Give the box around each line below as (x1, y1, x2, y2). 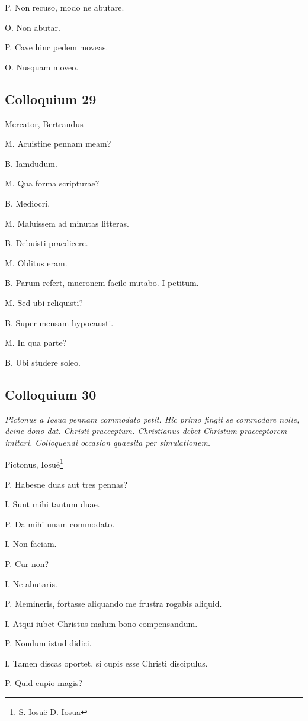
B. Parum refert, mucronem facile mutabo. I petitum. (5, 276, 199, 289)
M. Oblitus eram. (5, 256, 68, 269)
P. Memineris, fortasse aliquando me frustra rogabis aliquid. (5, 597, 222, 610)
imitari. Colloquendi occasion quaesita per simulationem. (5, 436, 211, 448)
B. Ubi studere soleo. (5, 356, 81, 368)
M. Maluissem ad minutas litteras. (5, 217, 129, 229)
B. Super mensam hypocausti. (5, 316, 114, 329)
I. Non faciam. (5, 537, 57, 550)
